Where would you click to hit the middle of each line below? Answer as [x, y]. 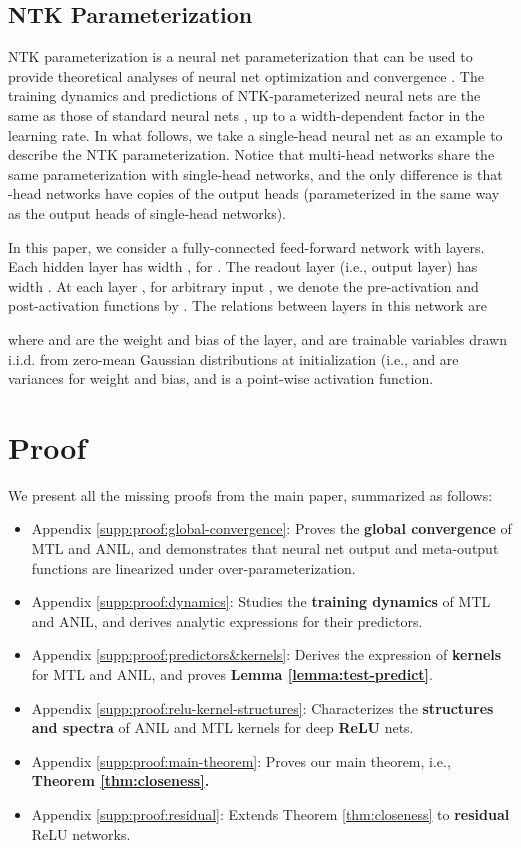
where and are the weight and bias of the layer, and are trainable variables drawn [257, 338]
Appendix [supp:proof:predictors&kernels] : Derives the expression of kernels [266, 654]
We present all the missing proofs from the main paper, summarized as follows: [250, 494]
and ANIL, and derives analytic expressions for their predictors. [227, 620]
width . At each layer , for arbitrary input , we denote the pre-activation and [243, 285]
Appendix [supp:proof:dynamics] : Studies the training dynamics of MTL [261, 601]
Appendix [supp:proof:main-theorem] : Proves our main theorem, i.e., [241, 760]
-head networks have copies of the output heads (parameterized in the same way [254, 193]
